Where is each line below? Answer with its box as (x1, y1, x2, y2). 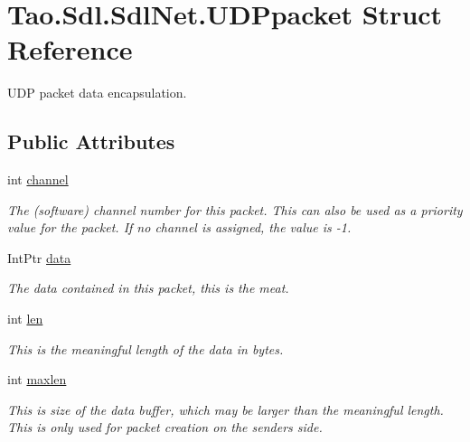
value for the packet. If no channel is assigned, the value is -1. (7, 218, 352, 237)
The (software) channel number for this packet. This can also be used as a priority (7, 200, 463, 219)
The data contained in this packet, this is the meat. (7, 278, 289, 297)
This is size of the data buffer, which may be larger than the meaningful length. (7, 400, 444, 418)
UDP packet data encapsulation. (7, 83, 187, 102)
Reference (7, 31, 133, 68)
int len (7, 309, 43, 328)
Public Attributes (7, 127, 175, 155)
